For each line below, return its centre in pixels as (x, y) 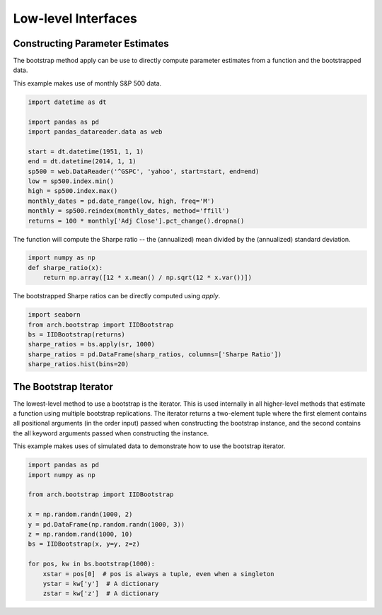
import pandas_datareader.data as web (95, 132)
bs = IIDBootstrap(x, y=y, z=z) (84, 544)
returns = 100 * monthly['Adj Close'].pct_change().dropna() (136, 221)
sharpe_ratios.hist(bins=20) (79, 364)
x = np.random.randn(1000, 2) (80, 515)
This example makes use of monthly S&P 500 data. (87, 83)
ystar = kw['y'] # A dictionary (101, 584)
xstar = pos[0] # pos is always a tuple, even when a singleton (158, 574)
